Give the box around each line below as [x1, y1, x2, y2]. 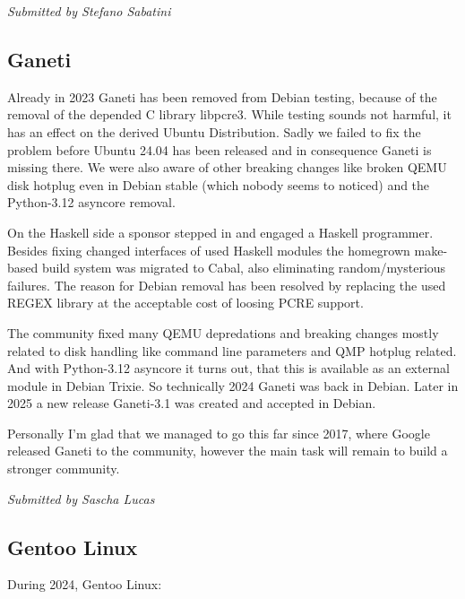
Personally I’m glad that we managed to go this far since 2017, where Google [7, 423, 430, 442]
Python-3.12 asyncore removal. [7, 193, 176, 212]
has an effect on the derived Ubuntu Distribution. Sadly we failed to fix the [7, 122, 421, 141]
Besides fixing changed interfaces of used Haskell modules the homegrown [7, 240, 410, 259]
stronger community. [7, 459, 120, 478]
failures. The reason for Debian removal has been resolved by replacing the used [7, 275, 446, 294]
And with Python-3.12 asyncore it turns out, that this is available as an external [7, 359, 450, 378]
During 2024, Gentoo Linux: [7, 575, 162, 594]
